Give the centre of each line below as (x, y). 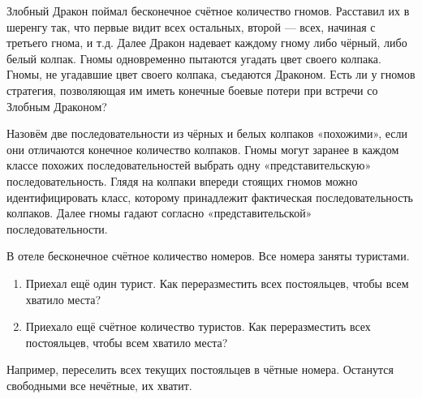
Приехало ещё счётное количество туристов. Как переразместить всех (198, 326)
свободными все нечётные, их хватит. (99, 385)
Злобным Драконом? (57, 106)
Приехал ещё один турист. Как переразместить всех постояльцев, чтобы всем (217, 283)
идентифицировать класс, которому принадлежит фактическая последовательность (210, 197)
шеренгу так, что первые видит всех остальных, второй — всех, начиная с (191, 26)
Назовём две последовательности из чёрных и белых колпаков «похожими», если (207, 133)
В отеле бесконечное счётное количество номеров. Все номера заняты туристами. (208, 256)
